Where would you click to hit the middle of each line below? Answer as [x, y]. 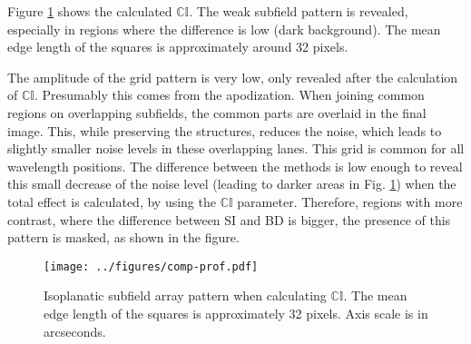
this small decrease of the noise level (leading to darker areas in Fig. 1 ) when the [232, 184]
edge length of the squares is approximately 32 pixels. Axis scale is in [236, 313]
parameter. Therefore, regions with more [350, 201]
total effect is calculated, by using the [112, 201]
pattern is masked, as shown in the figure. [123, 237]
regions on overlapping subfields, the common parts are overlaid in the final [217, 112]
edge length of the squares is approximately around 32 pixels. [178, 47]
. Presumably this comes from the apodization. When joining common [229, 95]
